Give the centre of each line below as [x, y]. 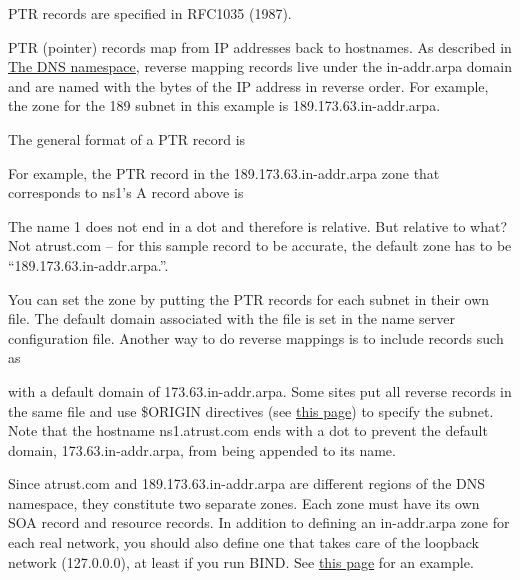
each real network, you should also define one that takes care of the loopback [243, 542]
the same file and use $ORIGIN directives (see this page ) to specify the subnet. [251, 410]
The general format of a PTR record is [127, 138]
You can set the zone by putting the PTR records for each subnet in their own [249, 298]
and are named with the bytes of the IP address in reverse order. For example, [248, 85]
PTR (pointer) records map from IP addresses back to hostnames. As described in [260, 46]
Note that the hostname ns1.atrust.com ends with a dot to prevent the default [248, 430]
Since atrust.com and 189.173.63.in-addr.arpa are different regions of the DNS [247, 483]
